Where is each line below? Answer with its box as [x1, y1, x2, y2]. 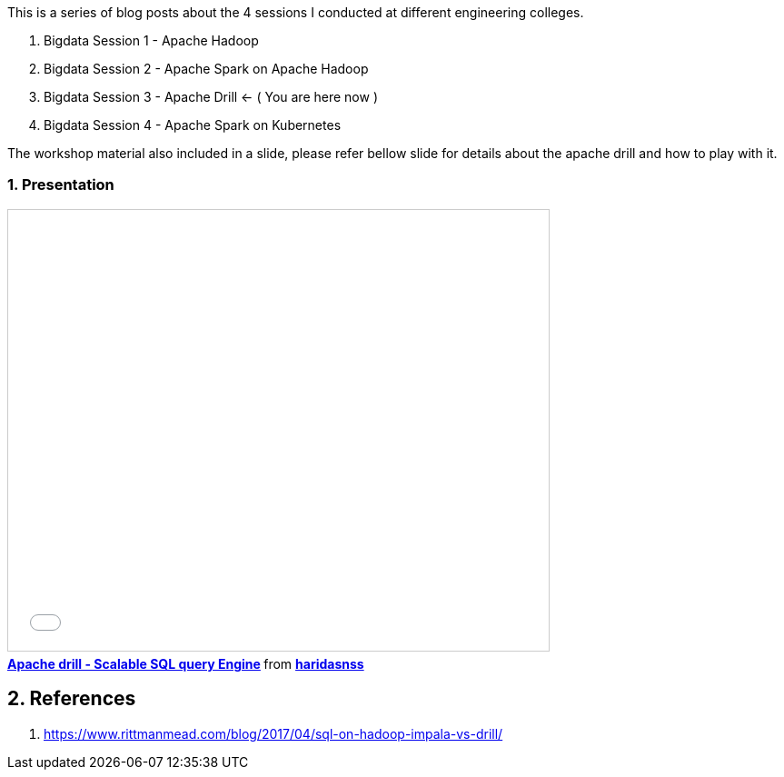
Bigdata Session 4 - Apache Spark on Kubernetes [44, 117, 342, 133]
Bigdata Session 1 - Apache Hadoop [44, 33, 259, 48]
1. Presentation [7, 175, 114, 194]
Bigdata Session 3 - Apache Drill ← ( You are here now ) [44, 89, 378, 105]
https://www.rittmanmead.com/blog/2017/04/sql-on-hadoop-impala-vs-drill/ [44, 725, 503, 742]
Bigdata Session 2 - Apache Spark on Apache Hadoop [44, 61, 369, 76]
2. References [7, 687, 136, 711]
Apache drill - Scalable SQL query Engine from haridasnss [7, 655, 364, 672]
